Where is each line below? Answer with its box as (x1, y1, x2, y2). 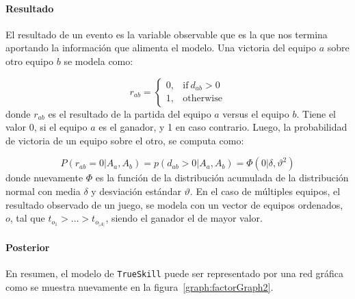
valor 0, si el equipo (5, 120, 88, 134)
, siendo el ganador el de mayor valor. (105, 211, 263, 225)
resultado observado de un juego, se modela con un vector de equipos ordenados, (5, 197, 343, 211)
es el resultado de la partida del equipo (48, 106, 211, 120)
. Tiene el (296, 106, 337, 120)
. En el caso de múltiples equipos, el (189, 183, 341, 198)
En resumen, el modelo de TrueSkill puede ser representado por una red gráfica (5, 266, 344, 281)
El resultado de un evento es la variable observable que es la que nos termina (5, 27, 328, 41)
